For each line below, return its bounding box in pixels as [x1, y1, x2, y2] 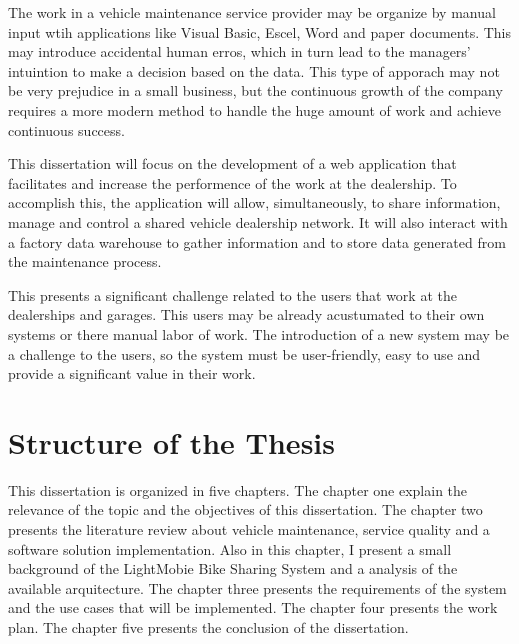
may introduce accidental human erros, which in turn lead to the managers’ [8, 41, 471, 62]
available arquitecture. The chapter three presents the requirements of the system [8, 577, 507, 598]
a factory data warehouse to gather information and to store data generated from [8, 231, 506, 252]
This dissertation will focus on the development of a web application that [8, 153, 457, 174]
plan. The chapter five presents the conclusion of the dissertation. [8, 616, 409, 637]
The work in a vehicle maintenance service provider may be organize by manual [8, 2, 496, 22]
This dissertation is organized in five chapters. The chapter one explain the [8, 479, 468, 500]
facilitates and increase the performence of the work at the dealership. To [8, 172, 457, 193]
